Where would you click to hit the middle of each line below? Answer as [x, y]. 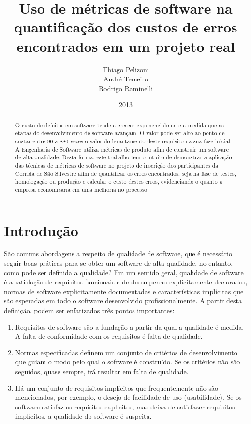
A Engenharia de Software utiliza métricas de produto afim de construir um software [122, 149]
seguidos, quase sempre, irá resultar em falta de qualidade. [102, 371]
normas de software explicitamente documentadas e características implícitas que [124, 291]
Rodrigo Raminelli [126, 88]
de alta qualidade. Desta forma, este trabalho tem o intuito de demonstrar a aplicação [124, 157]
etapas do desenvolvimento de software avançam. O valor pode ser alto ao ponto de [120, 133]
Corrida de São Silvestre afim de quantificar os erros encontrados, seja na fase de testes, [125, 173]
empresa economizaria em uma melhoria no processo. [82, 189]
